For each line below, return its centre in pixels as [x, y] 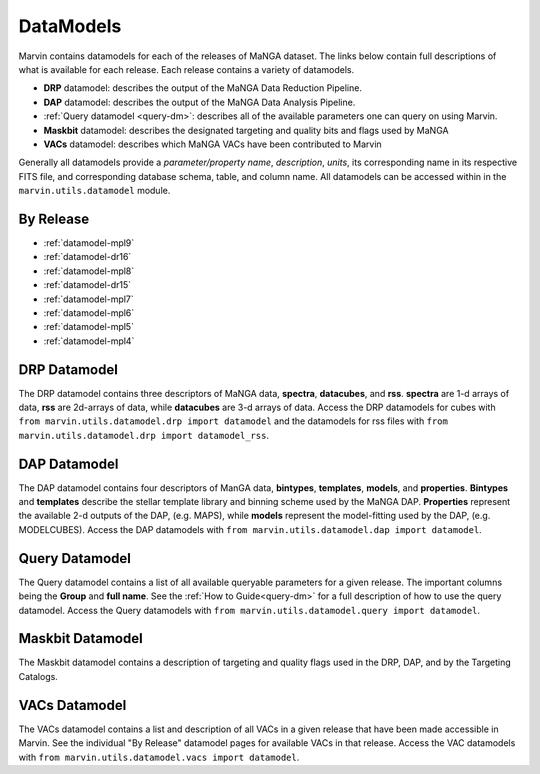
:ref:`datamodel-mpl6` [89, 312]
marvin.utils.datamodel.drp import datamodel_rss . [144, 435]
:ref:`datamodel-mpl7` [88, 299]
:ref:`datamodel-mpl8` [89, 271]
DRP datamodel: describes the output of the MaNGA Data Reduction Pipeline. [202, 88]
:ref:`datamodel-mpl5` [89, 327]
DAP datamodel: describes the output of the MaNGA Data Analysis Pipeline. [199, 102]
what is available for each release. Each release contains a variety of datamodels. [186, 69]
